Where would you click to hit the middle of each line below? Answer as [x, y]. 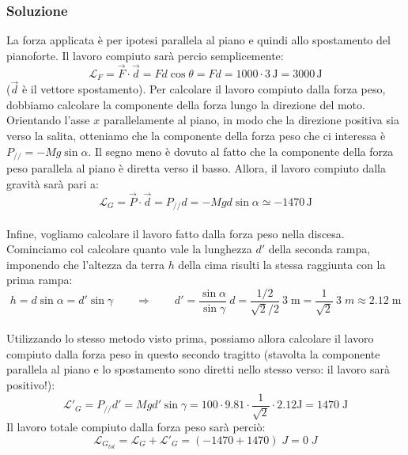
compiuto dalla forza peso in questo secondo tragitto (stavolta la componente [193, 353]
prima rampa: [40, 280]
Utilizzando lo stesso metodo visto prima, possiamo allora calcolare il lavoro [190, 338]
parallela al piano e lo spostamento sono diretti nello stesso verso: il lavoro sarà [198, 369]
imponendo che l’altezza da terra [85, 264]
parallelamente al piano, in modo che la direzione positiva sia [251, 120]
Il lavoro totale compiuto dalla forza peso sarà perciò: [136, 427]
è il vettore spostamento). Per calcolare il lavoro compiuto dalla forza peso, [204, 89]
